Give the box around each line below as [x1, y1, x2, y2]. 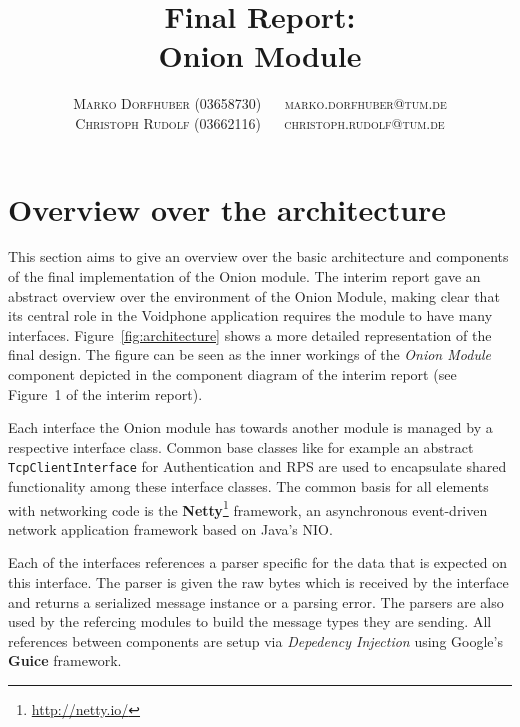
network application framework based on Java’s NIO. [8, 518, 333, 539]
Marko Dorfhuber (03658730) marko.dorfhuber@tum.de [73, 93, 447, 114]
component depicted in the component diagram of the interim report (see [8, 364, 457, 384]
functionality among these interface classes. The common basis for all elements [8, 476, 489, 497]
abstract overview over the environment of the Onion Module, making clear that [8, 285, 500, 306]
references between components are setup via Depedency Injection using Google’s [8, 630, 503, 651]
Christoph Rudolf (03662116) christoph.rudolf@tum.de [75, 112, 445, 133]
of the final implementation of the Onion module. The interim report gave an [8, 266, 481, 287]
